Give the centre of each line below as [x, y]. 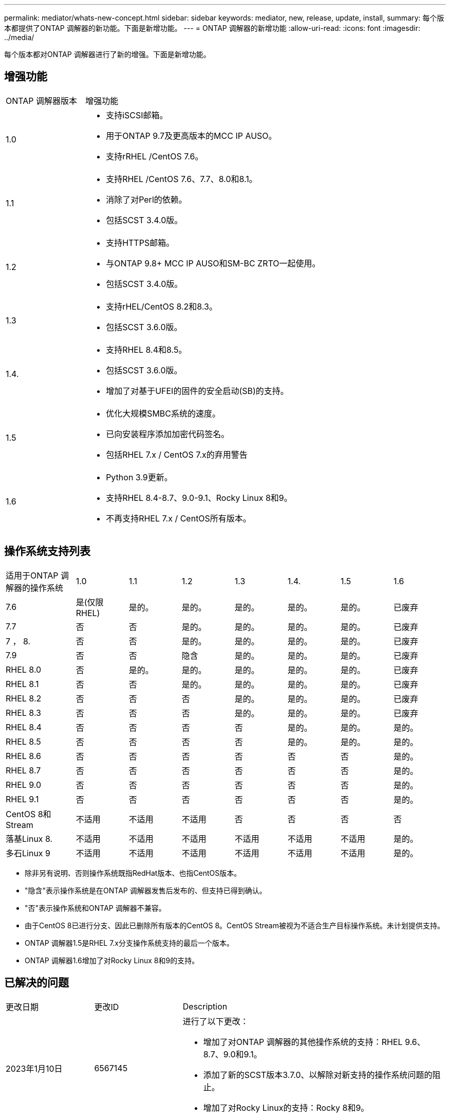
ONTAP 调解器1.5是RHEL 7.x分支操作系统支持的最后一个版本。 [129, 943]
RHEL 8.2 [24, 698]
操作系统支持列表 [47, 551]
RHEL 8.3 [23, 713]
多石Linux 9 [28, 853]
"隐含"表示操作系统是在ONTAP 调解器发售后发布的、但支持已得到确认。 [146, 890]
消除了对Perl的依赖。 [146, 199]
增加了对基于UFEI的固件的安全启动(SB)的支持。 [197, 391]
